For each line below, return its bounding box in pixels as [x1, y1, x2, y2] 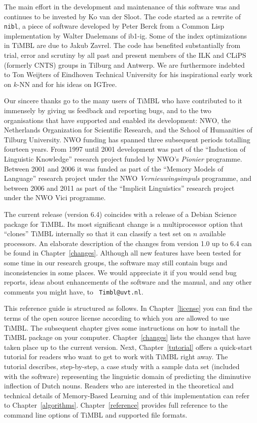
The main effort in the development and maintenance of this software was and [4, 1, 240, 11]
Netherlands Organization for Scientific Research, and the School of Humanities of [4, 125, 253, 135]
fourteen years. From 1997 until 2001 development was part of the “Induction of [4, 144, 246, 154]
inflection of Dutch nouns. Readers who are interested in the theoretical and [4, 381, 234, 391]
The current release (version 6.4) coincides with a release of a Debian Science [4, 209, 237, 219]
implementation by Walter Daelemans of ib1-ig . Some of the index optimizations [4, 30, 247, 41]
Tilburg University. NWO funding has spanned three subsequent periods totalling [4, 134, 251, 144]
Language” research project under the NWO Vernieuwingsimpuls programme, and [4, 173, 252, 183]
